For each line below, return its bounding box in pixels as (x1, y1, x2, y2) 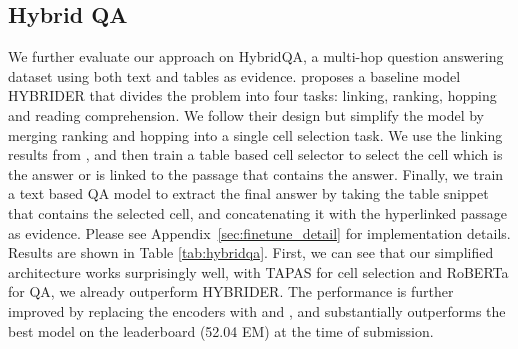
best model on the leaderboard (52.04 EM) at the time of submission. (8, 320, 434, 341)
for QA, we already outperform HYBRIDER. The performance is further (8, 281, 454, 302)
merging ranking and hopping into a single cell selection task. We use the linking (8, 124, 503, 145)
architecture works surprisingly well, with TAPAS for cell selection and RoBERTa (8, 261, 509, 282)
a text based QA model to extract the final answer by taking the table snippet (8, 183, 489, 204)
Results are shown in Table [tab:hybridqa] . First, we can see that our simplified (8, 242, 494, 263)
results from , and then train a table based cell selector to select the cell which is (8, 144, 503, 165)
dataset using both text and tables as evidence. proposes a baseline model (8, 65, 461, 86)
